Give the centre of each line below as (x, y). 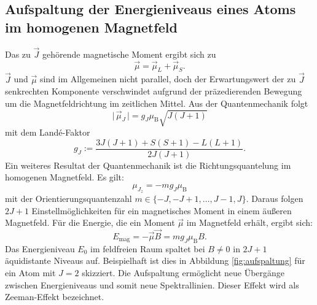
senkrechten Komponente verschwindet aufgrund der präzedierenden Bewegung (154, 91)
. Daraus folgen (275, 199)
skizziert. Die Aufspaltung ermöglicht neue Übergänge (183, 272)
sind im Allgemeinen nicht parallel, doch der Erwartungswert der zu (168, 79)
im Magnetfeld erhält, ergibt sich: (249, 222)
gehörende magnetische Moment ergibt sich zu (129, 54)
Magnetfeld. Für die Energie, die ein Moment (90, 222)
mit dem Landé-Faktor (48, 132)
